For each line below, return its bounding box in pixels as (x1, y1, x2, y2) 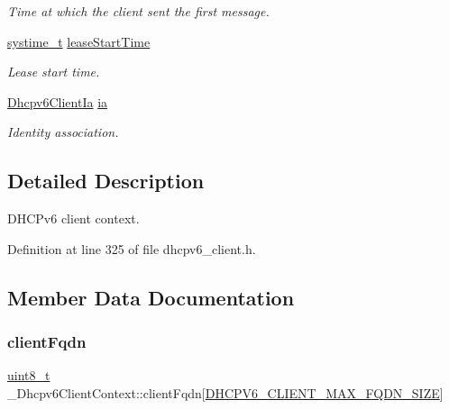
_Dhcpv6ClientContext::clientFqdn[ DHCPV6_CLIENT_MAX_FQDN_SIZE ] (7, 383, 444, 402)
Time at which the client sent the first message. (7, 2, 270, 20)
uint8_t (7, 366, 50, 385)
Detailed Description (7, 167, 205, 195)
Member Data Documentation (7, 283, 295, 311)
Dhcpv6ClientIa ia (7, 92, 108, 111)
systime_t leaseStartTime (7, 32, 151, 50)
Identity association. (7, 123, 119, 141)
